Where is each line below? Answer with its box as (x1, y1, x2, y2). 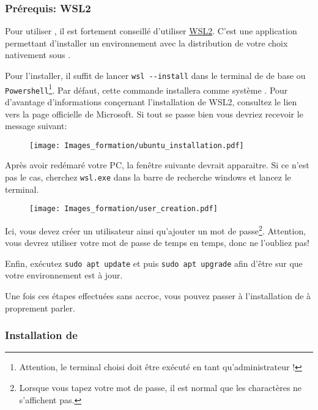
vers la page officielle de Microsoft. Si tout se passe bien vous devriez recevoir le (5, 107, 303, 120)
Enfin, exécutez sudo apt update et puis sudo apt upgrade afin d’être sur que (5, 256, 303, 269)
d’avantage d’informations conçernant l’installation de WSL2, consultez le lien (5, 95, 297, 108)
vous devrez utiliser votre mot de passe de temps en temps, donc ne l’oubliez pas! (5, 236, 309, 249)
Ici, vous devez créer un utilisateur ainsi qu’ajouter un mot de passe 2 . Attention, (5, 222, 306, 237)
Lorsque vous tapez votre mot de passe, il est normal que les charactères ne (19, 381, 302, 393)
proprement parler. (5, 301, 75, 314)
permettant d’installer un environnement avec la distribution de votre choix (5, 36, 288, 49)
